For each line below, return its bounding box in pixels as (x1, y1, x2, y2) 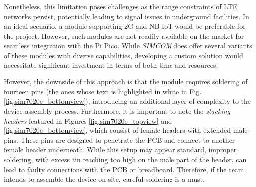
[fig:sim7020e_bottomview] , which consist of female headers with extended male (4, 125, 248, 135)
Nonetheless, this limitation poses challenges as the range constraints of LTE (4, 1, 238, 11)
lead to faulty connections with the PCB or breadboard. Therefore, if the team (4, 164, 244, 174)
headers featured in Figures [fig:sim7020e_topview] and (4, 115, 172, 125)
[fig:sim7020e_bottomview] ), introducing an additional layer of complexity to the (4, 96, 251, 106)
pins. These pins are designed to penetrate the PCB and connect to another (4, 134, 235, 145)
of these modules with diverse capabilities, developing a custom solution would (4, 50, 243, 60)
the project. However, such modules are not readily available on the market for (4, 30, 244, 41)
